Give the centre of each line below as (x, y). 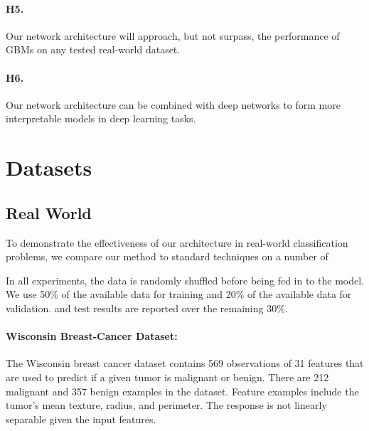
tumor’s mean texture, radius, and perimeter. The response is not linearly (166, 405)
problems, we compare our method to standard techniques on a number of (167, 256)
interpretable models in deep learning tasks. (101, 118)
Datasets (49, 167)
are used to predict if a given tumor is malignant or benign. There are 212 (167, 377)
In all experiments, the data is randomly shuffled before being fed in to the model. (185, 280)
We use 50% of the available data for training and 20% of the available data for (179, 294)
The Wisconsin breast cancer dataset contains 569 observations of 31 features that (185, 363)
